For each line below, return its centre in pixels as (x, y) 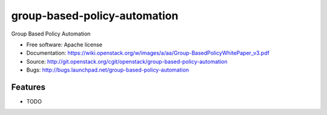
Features (28, 87)
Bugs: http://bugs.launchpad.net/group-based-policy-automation (108, 70)
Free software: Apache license (64, 45)
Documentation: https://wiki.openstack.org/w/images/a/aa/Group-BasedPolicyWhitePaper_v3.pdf (148, 53)
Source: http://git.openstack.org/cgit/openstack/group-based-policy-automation (127, 61)
